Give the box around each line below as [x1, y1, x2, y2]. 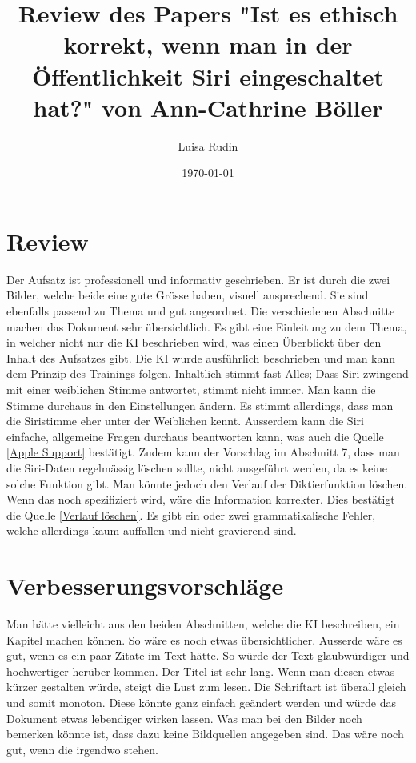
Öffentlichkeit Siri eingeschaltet [31, 59, 385, 92]
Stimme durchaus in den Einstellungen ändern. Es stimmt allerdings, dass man [6, 396, 394, 413]
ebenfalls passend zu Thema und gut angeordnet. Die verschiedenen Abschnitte [6, 303, 395, 319]
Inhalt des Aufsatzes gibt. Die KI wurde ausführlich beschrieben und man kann [6, 349, 396, 366]
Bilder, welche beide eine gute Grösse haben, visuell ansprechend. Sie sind [6, 287, 369, 303]
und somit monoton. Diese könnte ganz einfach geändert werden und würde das [6, 694, 397, 710]
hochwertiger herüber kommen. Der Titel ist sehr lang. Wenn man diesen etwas [6, 662, 395, 679]
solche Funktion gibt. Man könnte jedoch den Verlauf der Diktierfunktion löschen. [6, 475, 408, 492]
